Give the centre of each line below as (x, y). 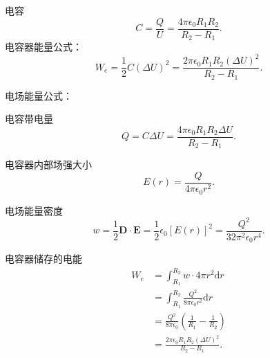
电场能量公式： (39, 95)
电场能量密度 (34, 210)
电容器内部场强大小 (48, 164)
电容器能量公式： (44, 47)
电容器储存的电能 (44, 259)
